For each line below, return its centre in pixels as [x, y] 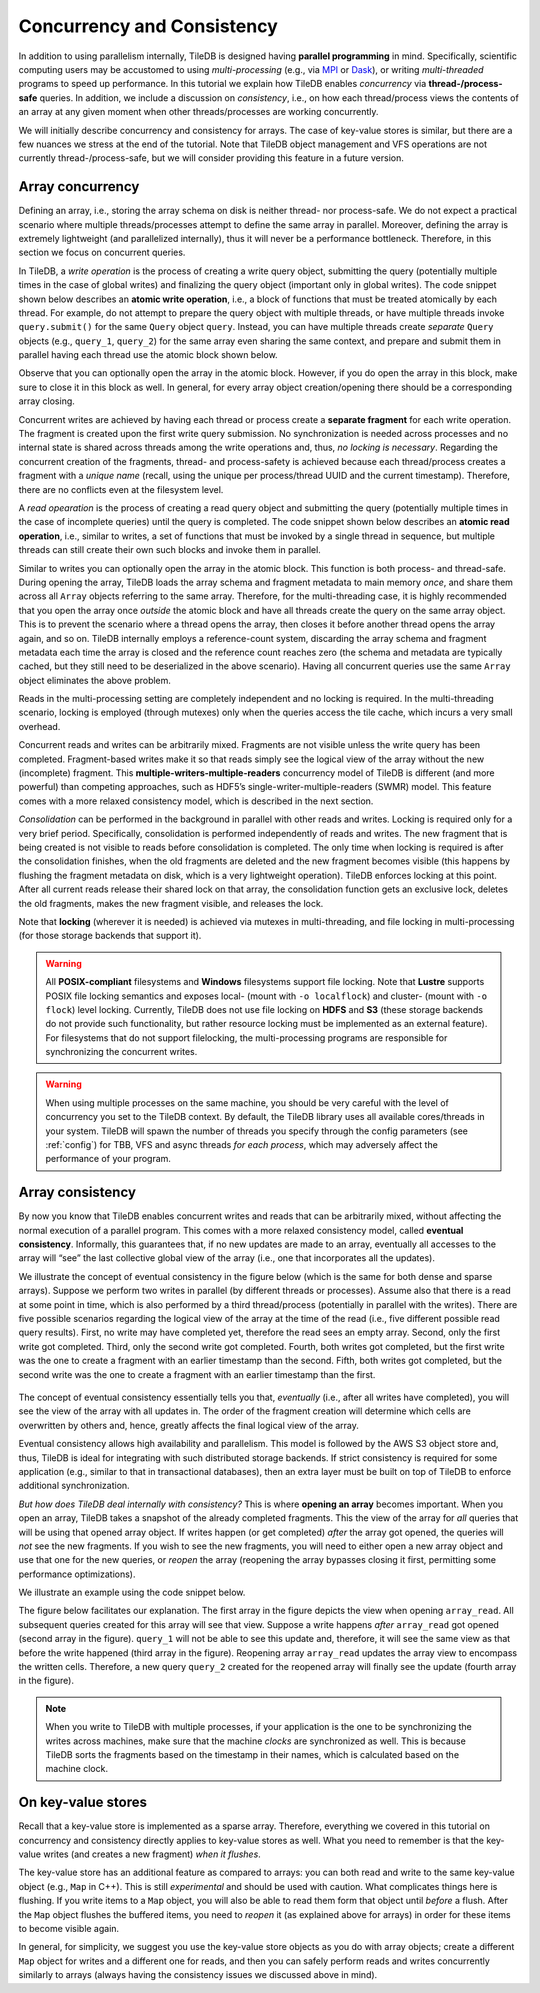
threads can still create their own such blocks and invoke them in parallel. [170, 550]
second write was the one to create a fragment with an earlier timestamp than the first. [197, 1374]
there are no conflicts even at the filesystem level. [121, 489]
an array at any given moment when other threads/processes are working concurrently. [198, 112]
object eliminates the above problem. [95, 680]
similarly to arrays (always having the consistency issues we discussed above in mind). [198, 1975]
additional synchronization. [74, 1486]
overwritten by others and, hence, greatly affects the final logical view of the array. [189, 1425]
